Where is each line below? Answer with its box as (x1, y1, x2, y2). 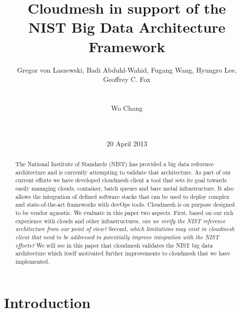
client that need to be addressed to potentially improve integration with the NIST (15, 233, 219, 241)
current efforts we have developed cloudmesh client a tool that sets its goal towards (15, 176, 227, 184)
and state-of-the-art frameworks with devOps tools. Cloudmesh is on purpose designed (15, 200, 235, 209)
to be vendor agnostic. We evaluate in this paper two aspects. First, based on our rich (15, 208, 234, 216)
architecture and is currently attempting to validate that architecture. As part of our (15, 168, 231, 176)
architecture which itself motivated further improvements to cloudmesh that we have (15, 249, 230, 257)
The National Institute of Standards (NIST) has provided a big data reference (15, 160, 214, 168)
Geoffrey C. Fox (103, 74, 151, 84)
